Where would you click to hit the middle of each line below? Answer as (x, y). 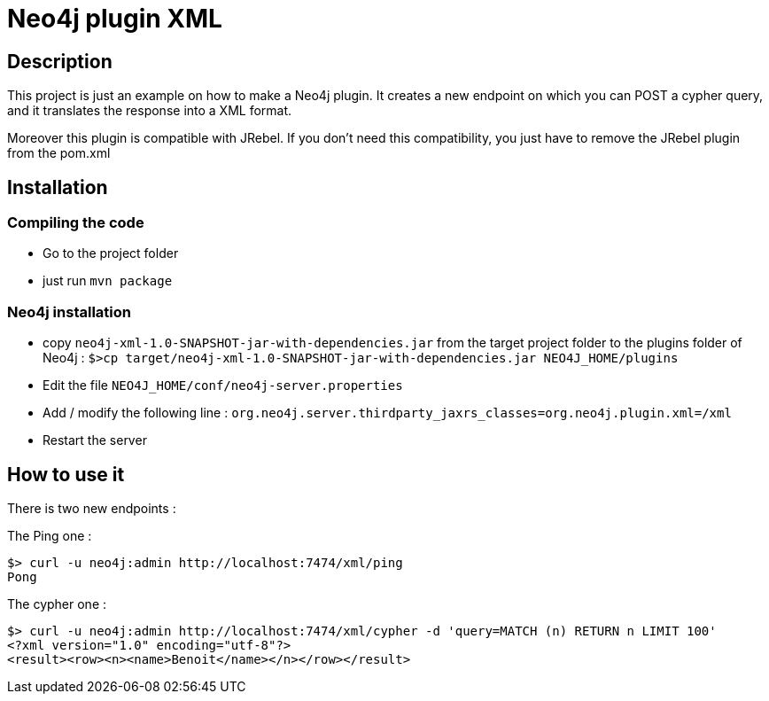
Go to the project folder (111, 253)
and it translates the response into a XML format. (150, 111)
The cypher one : (57, 604)
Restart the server (95, 440)
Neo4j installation (69, 312)
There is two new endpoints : (92, 508)
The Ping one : (50, 535)
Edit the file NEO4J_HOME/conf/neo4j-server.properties (223, 386)
